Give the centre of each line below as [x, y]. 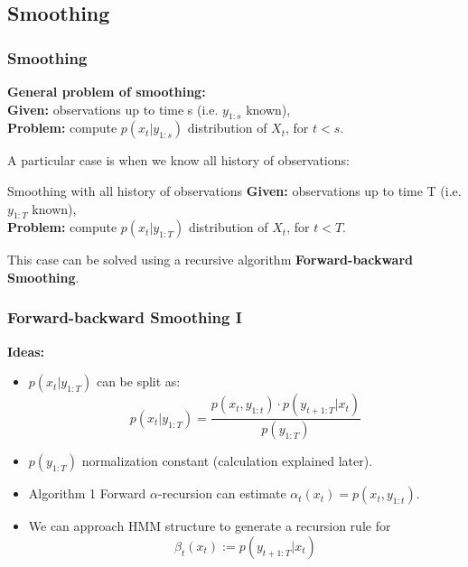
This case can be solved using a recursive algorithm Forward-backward [210, 260]
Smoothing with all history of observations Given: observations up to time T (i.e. [234, 190]
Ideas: [26, 351]
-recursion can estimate [222, 493]
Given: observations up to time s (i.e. [113, 109]
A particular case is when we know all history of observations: [178, 160]
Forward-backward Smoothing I [125, 317]
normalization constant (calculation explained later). [227, 461]
